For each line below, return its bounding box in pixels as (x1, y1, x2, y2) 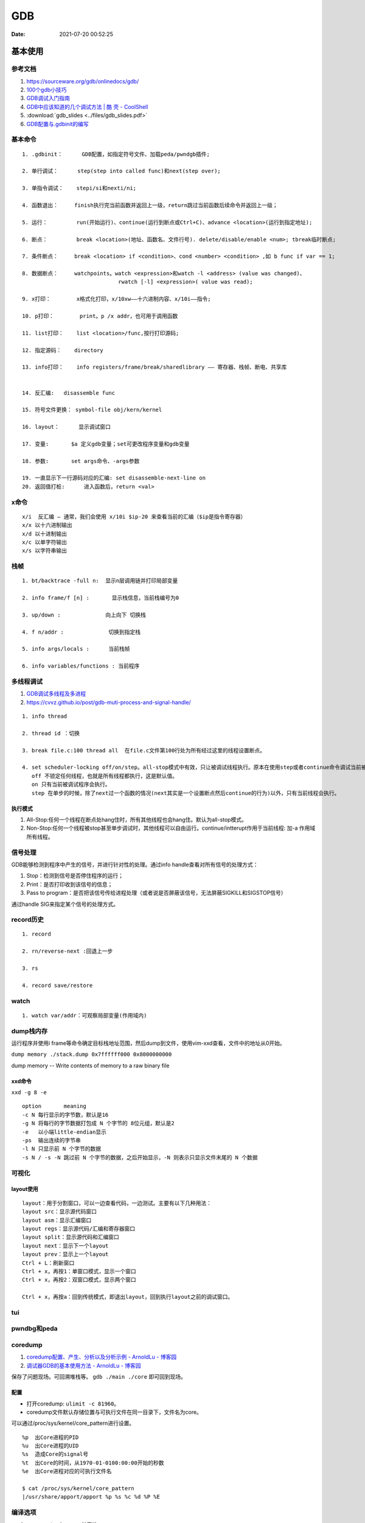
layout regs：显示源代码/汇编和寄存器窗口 (22, 1225, 136, 1232)
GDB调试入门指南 (26, 94, 70, 102)
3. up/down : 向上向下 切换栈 (22, 611, 146, 618)
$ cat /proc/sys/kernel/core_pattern (22, 1485, 135, 1492)
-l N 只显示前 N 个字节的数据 (22, 1145, 102, 1153)
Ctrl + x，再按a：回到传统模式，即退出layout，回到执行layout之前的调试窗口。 (22, 1293, 234, 1301)
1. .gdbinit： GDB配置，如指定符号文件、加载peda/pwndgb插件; (22, 150, 210, 158)
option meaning (22, 1103, 86, 1110)
